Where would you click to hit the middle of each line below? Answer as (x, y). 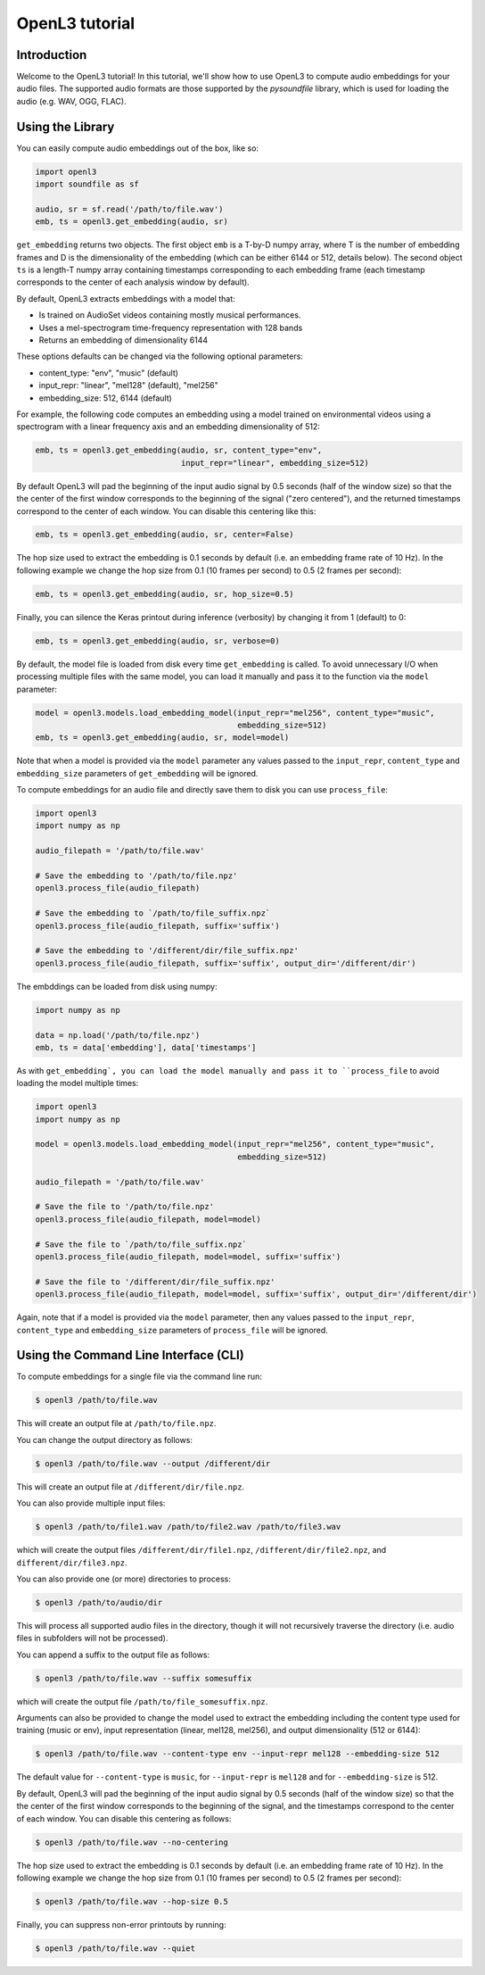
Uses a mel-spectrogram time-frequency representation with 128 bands (171, 328)
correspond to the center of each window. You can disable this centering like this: (166, 511)
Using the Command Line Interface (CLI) (130, 1355)
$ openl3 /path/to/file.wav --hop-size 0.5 (132, 1901)
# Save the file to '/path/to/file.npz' (124, 1207)
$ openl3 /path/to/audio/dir (99, 1602)
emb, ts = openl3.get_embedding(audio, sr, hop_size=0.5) (164, 594)
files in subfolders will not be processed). (92, 1639)
